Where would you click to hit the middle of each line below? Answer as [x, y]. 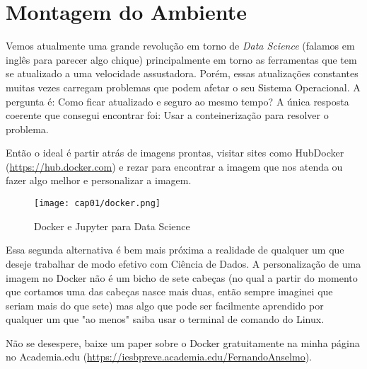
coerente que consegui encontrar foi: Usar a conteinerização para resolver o [167, 115]
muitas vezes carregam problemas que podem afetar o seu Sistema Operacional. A [183, 87]
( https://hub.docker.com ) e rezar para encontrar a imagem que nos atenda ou [174, 166]
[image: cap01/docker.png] [97, 204]
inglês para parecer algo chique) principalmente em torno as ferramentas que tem [181, 59]
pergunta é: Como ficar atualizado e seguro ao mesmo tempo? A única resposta [177, 101]
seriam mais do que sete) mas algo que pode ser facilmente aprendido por [165, 305]
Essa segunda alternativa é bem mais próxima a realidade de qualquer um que [175, 250]
